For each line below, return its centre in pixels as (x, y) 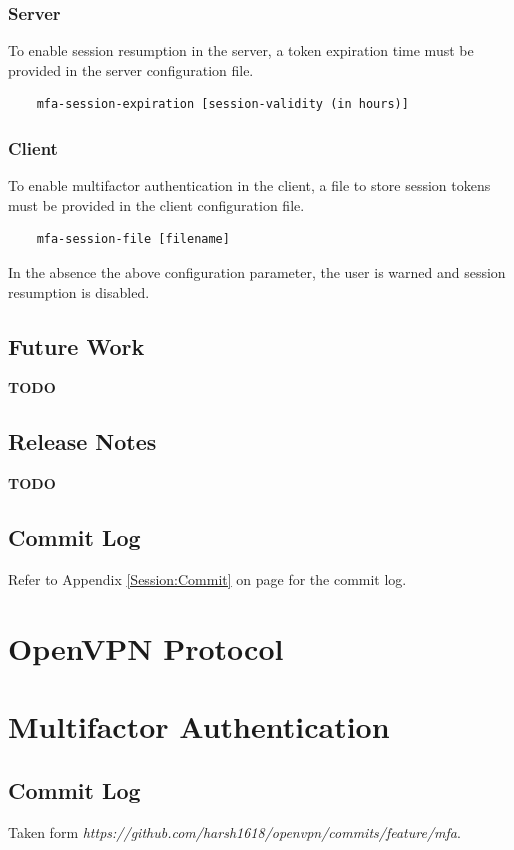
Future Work (76, 345)
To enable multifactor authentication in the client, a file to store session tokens (249, 185)
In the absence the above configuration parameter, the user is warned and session (257, 272)
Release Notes (82, 441)
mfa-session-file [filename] (133, 239)
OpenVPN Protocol (146, 647)
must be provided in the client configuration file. (156, 204)
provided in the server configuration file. (131, 69)
